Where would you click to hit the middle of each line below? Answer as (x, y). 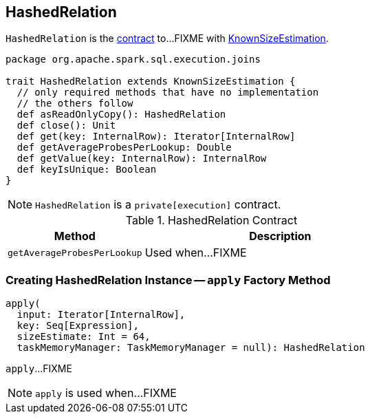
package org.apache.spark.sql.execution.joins (133, 60)
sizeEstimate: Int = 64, (84, 337)
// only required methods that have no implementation (168, 93)
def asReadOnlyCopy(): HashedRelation (121, 115)
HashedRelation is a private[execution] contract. (158, 205)
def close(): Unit (66, 126)
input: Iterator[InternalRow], (101, 315)
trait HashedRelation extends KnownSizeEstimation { (151, 82)
